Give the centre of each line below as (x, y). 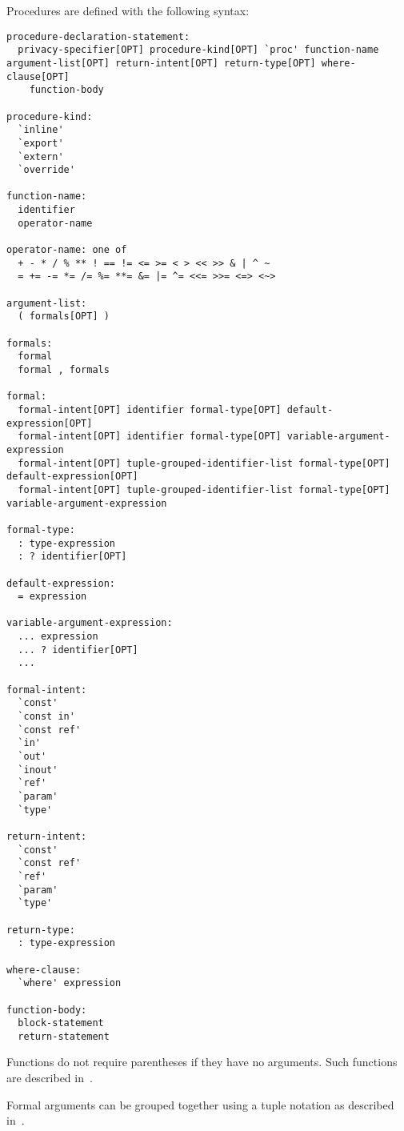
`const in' (46, 717)
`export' (41, 143)
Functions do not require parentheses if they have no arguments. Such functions (202, 1062)
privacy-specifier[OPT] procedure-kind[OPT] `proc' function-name (198, 50)
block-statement (61, 1023)
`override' (46, 170)
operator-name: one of (67, 250)
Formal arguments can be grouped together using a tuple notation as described (200, 1104)
